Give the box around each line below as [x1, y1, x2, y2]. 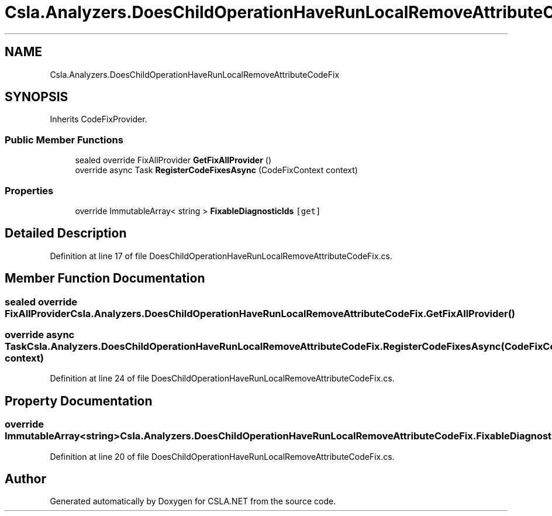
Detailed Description [5, 226, 127, 241]
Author [5, 472, 46, 487]
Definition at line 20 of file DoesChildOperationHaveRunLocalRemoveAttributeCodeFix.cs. [50, 451, 395, 462]
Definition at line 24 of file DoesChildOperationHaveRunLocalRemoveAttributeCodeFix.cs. [50, 373, 395, 384]
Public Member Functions [5, 133, 123, 146]
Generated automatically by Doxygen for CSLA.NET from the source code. [50, 496, 336, 507]
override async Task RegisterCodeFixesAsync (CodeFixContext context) [75, 165, 358, 176]
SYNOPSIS [5, 90, 68, 105]
